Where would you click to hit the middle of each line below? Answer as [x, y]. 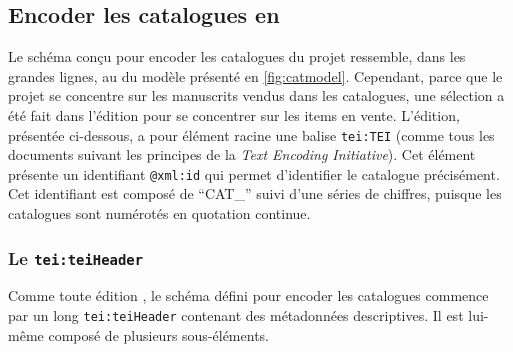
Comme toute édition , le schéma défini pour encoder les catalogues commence [248, 295]
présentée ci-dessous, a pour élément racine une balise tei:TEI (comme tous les [251, 134]
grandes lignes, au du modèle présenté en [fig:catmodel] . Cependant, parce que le [255, 75]
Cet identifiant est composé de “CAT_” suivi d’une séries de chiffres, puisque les [255, 193]
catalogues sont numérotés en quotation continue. [159, 213]
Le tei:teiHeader [76, 257]
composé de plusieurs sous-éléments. [158, 334]
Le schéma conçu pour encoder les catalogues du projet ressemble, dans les [237, 56]
